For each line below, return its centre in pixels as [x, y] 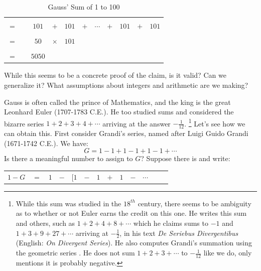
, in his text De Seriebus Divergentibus [179, 233]
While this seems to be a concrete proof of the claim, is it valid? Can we [115, 75]
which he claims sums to [171, 223]
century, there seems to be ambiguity [194, 203]
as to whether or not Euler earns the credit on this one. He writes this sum [131, 213]
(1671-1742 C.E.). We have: [46, 143]
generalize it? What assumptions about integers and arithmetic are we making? [126, 85]
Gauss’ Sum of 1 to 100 [84, 7]
